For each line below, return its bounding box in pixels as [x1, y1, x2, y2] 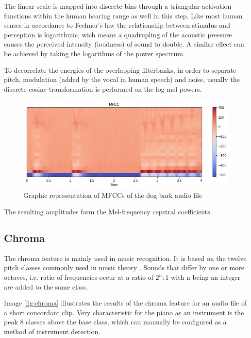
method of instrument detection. [4, 326, 100, 336]
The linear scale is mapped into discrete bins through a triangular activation [4, 1, 232, 11]
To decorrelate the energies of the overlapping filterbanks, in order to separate [4, 64, 236, 75]
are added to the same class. [4, 281, 88, 291]
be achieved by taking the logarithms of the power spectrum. [4, 48, 185, 58]
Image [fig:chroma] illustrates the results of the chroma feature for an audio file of [4, 298, 247, 308]
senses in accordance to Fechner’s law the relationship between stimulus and [4, 20, 230, 30]
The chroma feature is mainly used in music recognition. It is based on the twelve [4, 253, 247, 263]
